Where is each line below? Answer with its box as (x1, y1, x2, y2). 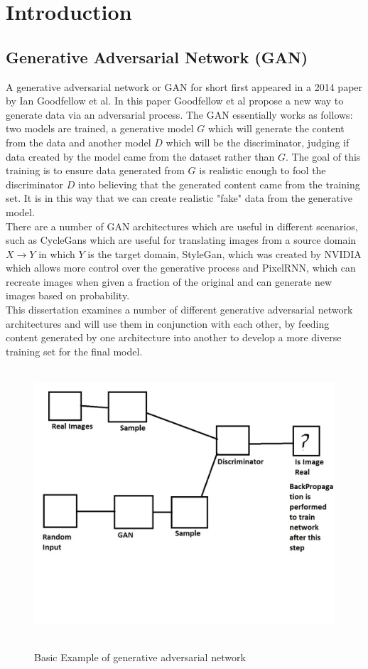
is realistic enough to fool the (199, 163, 326, 178)
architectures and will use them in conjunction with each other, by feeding (6, 316, 330, 331)
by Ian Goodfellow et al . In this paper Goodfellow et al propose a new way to (6, 93, 344, 108)
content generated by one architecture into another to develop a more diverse (6, 330, 342, 345)
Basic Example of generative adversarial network (34, 649, 246, 664)
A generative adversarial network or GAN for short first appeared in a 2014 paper (6, 79, 363, 94)
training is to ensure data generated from (6, 163, 185, 178)
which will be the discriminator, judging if (166, 134, 350, 149)
